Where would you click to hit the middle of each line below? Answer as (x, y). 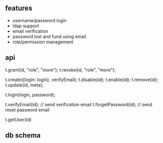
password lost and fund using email (49, 36)
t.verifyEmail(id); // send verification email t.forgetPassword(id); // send (79, 104)
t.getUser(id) (18, 119)
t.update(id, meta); (24, 85)
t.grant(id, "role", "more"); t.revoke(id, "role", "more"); (60, 69)
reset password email (27, 110)
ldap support (26, 26)
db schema (23, 135)
